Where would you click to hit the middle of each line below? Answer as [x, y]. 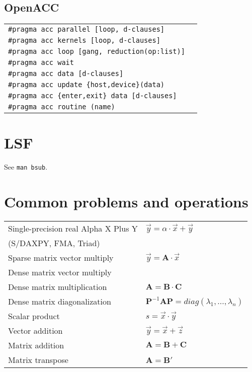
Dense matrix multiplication [58, 287]
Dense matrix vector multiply [60, 272]
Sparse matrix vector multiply [61, 258]
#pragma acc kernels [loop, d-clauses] [84, 41]
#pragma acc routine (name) [62, 107]
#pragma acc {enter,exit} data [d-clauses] [93, 96]
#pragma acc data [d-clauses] [66, 74]
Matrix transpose [38, 360]
